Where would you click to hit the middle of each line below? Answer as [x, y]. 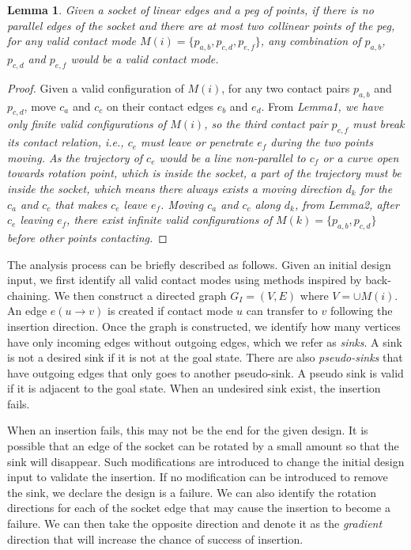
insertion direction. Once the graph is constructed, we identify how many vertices [204, 326]
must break [379, 124]
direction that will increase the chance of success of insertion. [155, 539]
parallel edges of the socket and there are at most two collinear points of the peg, [201, 25]
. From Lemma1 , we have [322, 106]
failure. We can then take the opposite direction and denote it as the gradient [195, 523]
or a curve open [361, 157]
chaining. [29, 295]
